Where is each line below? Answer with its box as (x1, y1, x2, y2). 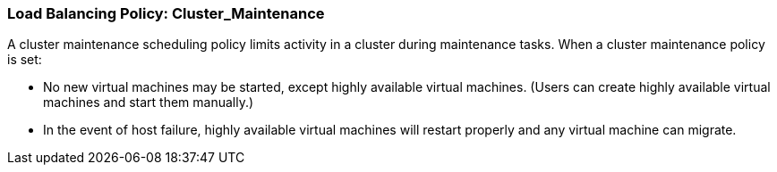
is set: (7, 52, 42, 68)
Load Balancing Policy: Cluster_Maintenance (7, 4, 325, 22)
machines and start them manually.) (43, 94, 254, 111)
